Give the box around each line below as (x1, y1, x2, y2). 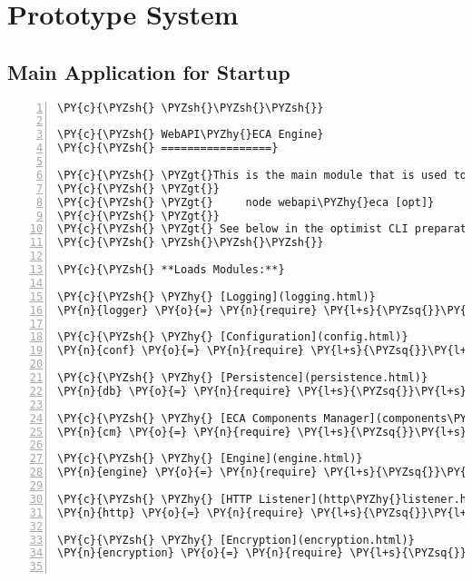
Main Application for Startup (7, 57, 290, 85)
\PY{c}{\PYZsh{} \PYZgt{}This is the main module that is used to (57, 168, 467, 182)
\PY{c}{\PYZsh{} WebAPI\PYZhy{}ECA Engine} (57, 128, 324, 142)
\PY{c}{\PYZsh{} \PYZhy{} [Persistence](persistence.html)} (57, 371, 428, 385)
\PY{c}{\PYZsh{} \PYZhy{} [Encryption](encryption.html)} (57, 533, 415, 547)
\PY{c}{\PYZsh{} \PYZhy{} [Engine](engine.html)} (57, 452, 363, 466)
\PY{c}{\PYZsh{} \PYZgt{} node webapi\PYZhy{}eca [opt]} (57, 195, 435, 209)
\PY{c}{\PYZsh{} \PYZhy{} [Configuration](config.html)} (57, 330, 408, 344)
